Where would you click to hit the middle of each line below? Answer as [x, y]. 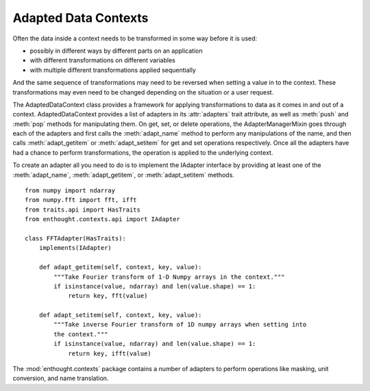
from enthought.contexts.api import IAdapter [103, 219]
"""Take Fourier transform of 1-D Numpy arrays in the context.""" [169, 277]
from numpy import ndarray [70, 191]
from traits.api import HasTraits [83, 210]
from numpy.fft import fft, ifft [81, 200]
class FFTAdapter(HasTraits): [76, 238]
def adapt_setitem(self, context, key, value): [120, 315]
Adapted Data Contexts [81, 18]
